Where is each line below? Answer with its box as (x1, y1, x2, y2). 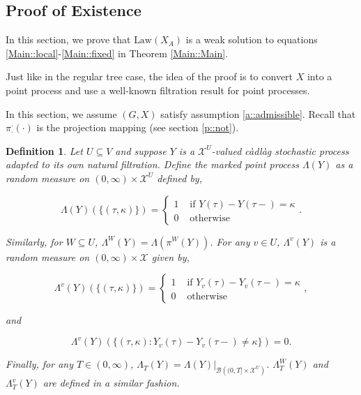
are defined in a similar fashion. (43, 375, 180, 390)
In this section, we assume (6, 106, 117, 121)
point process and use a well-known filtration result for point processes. (6, 82, 310, 97)
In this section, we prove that (6, 32, 131, 47)
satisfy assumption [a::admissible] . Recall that (160, 106, 356, 121)
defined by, (157, 170, 202, 185)
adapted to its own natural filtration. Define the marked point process (6, 157, 299, 172)
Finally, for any (6, 357, 74, 371)
